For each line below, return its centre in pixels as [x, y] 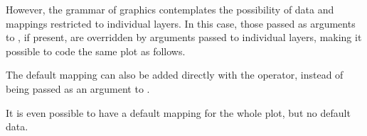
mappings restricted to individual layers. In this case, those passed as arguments [181, 23]
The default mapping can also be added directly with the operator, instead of [175, 75]
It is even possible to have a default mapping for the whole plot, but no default [178, 112]
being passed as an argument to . [78, 88]
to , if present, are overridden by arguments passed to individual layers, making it [184, 37]
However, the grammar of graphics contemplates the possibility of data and [170, 9]
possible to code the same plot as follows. [96, 51]
